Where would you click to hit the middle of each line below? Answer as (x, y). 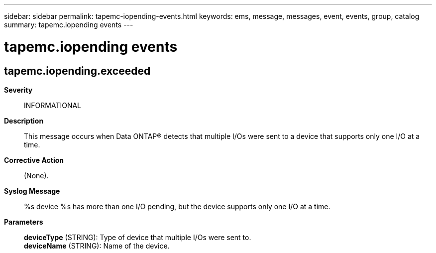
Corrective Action (34, 160)
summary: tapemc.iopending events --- (69, 25)
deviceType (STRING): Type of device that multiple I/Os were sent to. (138, 237)
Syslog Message (32, 191)
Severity (18, 90)
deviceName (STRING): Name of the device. (97, 246)
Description (24, 121)
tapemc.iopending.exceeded (77, 71)
